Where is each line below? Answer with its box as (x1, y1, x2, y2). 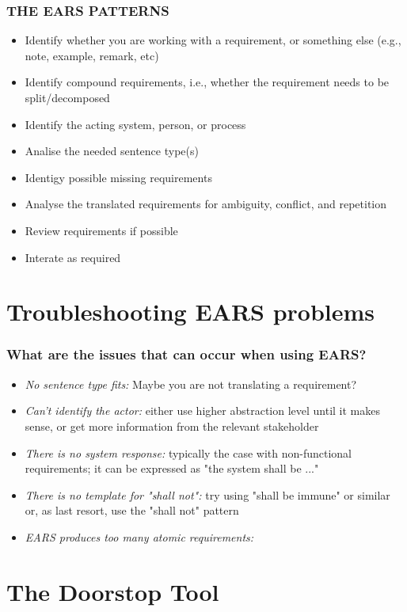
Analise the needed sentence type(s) (25, 143, 199, 159)
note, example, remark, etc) (25, 47, 159, 63)
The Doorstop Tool (6, 575, 219, 607)
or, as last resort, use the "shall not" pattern (25, 502, 239, 519)
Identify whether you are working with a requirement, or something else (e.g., (25, 32, 401, 48)
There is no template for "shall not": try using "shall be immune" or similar (25, 486, 390, 503)
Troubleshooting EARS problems (6, 295, 375, 328)
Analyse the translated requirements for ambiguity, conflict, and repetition (25, 196, 387, 212)
